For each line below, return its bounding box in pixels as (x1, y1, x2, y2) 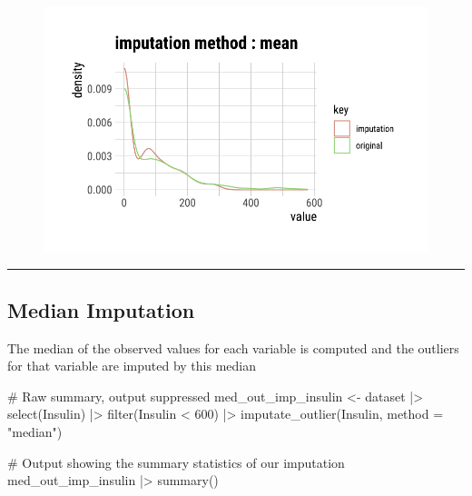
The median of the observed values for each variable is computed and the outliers (7, 338, 459, 357)
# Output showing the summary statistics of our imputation (7, 452, 345, 471)
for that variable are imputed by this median (7, 356, 256, 375)
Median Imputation (7, 295, 195, 323)
